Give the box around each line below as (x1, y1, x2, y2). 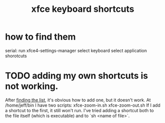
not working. (5, 81, 59, 92)
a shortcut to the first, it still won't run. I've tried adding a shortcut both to (5, 107, 154, 113)
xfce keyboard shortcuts (31, 3, 134, 15)
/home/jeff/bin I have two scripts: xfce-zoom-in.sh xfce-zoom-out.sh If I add (5, 102, 161, 108)
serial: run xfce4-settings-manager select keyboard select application (5, 47, 147, 53)
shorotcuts (5, 53, 27, 59)
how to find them (5, 31, 76, 42)
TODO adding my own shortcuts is (5, 70, 148, 82)
